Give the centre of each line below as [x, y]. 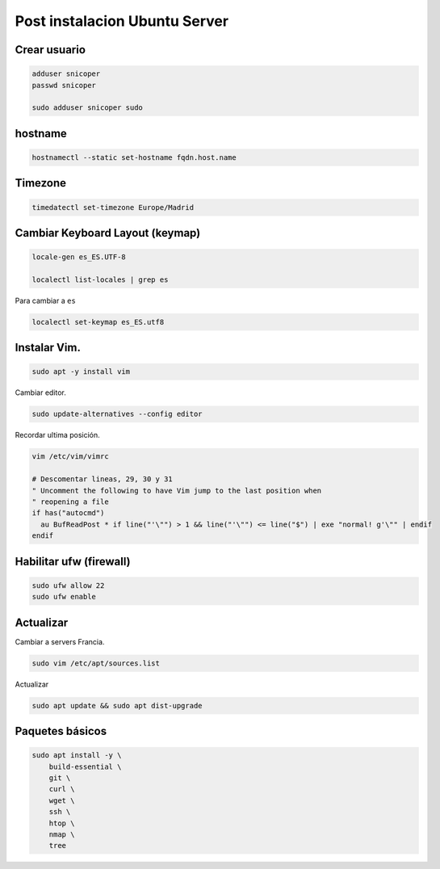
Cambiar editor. [40, 393]
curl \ [62, 789]
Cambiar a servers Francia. [60, 641]
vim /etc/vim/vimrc [70, 457]
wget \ [62, 800]
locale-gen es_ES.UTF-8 [79, 257]
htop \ [62, 823]
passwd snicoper [64, 85]
